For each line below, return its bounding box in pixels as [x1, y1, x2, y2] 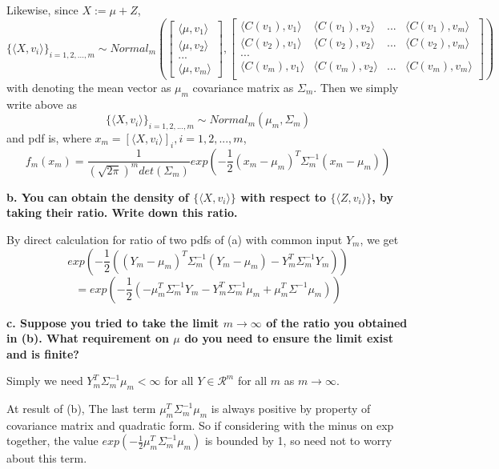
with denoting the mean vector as [6, 78, 171, 95]
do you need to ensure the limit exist [184, 330, 393, 347]
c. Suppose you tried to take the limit [6, 314, 219, 331]
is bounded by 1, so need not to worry [204, 432, 392, 449]
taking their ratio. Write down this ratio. [6, 204, 238, 221]
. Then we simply [313, 78, 399, 95]
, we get [360, 230, 399, 247]
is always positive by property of [211, 400, 371, 417]
